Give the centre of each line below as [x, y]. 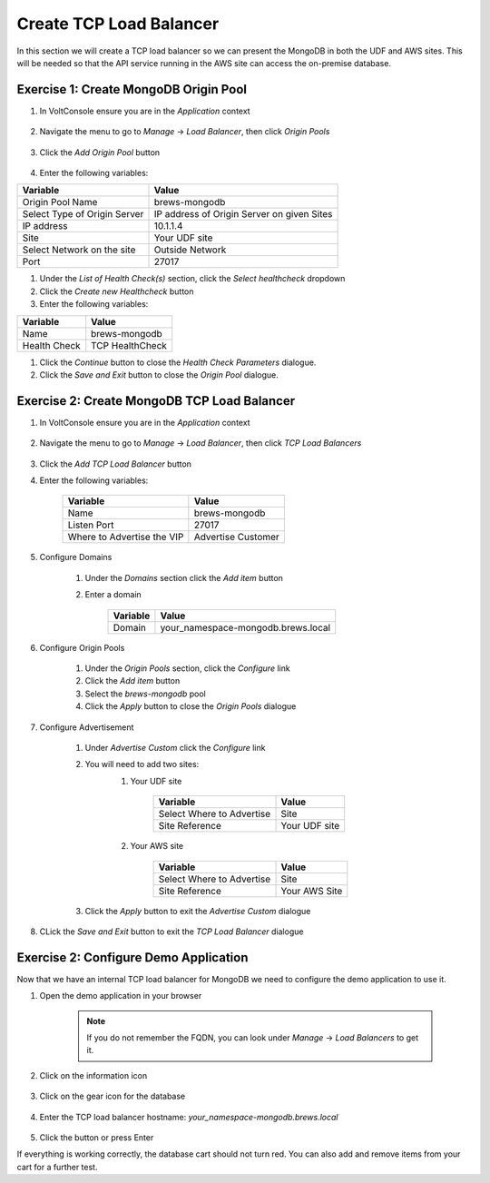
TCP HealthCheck [129, 345]
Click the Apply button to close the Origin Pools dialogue [191, 706]
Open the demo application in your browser [121, 996]
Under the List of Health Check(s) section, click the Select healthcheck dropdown [192, 279]
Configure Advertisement [87, 727]
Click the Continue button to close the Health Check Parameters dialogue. [178, 362]
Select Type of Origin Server [83, 214]
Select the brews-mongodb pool [145, 694]
